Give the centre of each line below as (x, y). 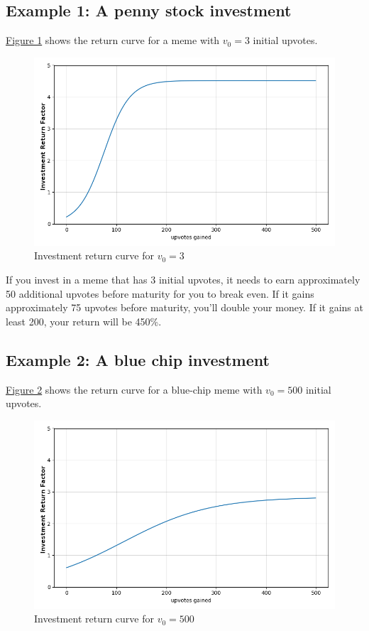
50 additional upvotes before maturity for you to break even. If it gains (160, 293)
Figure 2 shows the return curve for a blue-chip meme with (134, 389)
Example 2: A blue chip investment (138, 359)
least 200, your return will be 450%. (84, 321)
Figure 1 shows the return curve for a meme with (113, 40)
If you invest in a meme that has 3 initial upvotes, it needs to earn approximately (183, 279)
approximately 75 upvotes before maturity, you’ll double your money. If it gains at (184, 307)
